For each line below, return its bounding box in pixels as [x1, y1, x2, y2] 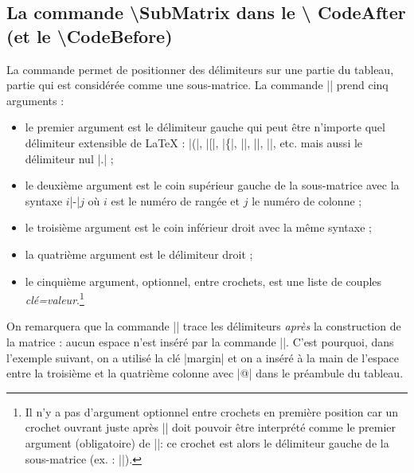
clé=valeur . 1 [25, 289, 84, 307]
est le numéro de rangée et [111, 192, 240, 209]
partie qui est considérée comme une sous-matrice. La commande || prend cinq [6, 76, 389, 93]
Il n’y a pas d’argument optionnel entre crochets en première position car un [25, 403, 399, 420]
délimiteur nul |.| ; [25, 150, 114, 166]
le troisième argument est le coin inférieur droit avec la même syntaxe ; [25, 219, 372, 236]
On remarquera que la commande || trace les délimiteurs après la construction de [6, 318, 401, 334]
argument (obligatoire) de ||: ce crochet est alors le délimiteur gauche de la [25, 434, 389, 451]
